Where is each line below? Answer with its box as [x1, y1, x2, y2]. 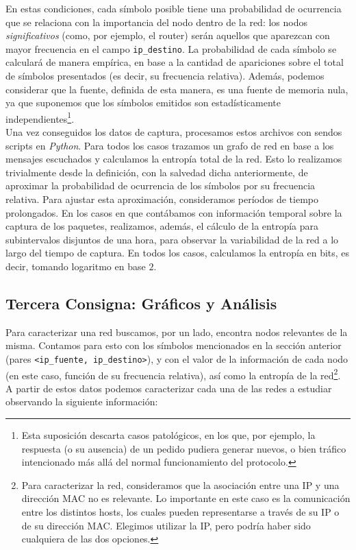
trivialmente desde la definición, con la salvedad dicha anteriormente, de [5, 165, 308, 179]
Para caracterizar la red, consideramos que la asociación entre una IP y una [21, 477, 340, 492]
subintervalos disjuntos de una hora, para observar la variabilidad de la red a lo [5, 232, 339, 246]
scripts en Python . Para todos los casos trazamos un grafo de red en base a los [5, 138, 334, 152]
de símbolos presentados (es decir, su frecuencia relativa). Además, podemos [5, 69, 325, 83]
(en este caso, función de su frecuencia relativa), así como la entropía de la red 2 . [5, 366, 341, 382]
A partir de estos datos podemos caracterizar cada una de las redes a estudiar [5, 381, 332, 395]
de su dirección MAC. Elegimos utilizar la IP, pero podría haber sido [21, 518, 311, 532]
